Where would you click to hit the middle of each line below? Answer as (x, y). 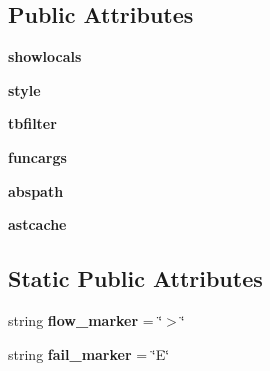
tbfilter (32, 123)
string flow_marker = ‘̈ (85, 319)
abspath (36, 190)
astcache (37, 224)
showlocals (45, 56)
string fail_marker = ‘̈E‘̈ (89, 353)
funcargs (37, 156)
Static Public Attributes (135, 278)
